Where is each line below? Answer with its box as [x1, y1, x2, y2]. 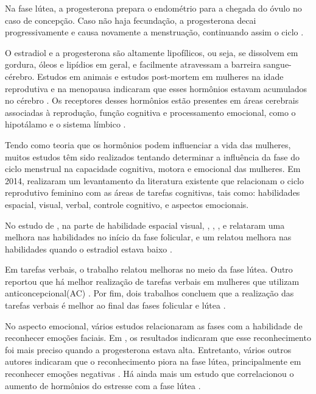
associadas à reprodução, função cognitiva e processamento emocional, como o [5, 106, 296, 118]
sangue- [263, 58, 292, 71]
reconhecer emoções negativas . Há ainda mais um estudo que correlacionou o [5, 367, 294, 380]
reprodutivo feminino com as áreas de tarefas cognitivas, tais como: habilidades [5, 186, 300, 199]
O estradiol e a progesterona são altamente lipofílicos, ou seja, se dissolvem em [5, 46, 298, 59]
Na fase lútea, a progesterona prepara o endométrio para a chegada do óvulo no [5, 2, 302, 14]
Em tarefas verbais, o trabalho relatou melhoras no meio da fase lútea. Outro [5, 263, 293, 276]
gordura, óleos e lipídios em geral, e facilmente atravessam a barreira [5, 58, 261, 71]
